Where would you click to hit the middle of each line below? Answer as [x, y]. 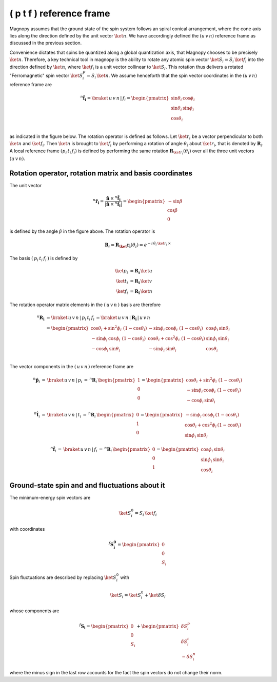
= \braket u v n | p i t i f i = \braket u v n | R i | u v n [98, 318]
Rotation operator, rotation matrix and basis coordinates [101, 173]
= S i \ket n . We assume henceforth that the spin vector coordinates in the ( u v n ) [172, 76]
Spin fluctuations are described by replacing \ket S [63, 577]
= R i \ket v [141, 282]
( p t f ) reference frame [60, 13]
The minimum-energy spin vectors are [50, 498]
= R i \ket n [141, 292]
